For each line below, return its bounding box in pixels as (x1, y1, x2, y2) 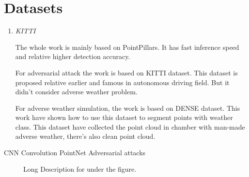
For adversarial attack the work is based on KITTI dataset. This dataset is (15, 67, 238, 77)
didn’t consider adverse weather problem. (15, 87, 138, 97)
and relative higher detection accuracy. (15, 51, 130, 61)
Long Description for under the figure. (23, 163, 137, 174)
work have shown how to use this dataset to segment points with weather (15, 112, 233, 122)
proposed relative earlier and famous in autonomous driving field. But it (15, 77, 230, 87)
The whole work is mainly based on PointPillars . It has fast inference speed (15, 42, 239, 52)
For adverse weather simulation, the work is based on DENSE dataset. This (15, 103, 240, 113)
